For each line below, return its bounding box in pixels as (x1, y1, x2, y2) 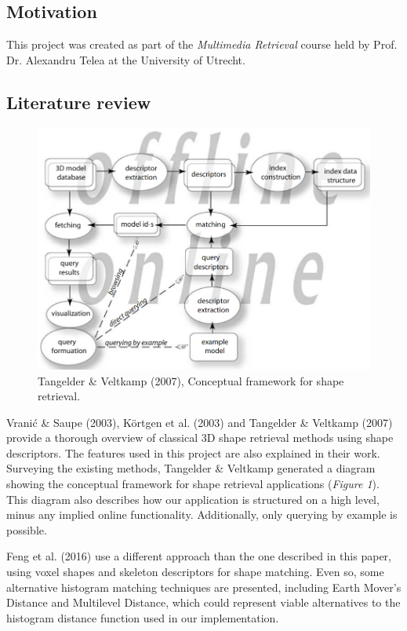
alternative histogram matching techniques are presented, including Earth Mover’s (6, 578, 402, 595)
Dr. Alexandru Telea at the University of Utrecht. (6, 51, 245, 67)
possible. (6, 521, 47, 538)
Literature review (6, 89, 151, 114)
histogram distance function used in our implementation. (6, 609, 279, 626)
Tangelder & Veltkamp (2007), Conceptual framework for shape (38, 372, 344, 388)
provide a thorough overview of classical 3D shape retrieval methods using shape (6, 429, 394, 446)
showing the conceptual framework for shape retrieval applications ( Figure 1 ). (6, 476, 380, 492)
